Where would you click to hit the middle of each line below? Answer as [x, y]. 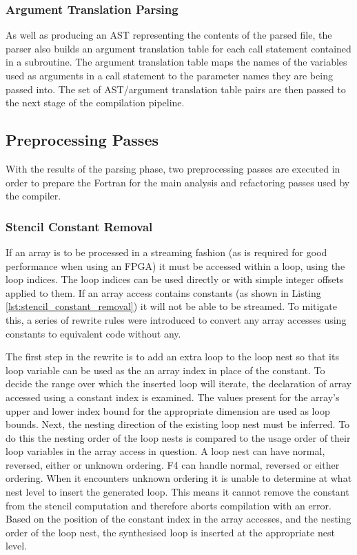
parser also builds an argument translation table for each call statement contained [178, 48]
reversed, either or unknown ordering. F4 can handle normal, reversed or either [173, 464]
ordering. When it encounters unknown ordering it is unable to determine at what [179, 478]
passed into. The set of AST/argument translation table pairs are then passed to [176, 89]
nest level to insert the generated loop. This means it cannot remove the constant [177, 492]
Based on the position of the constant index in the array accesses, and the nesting [178, 519]
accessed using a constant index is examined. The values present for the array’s [173, 397]
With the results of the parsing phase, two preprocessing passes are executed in [173, 168]
